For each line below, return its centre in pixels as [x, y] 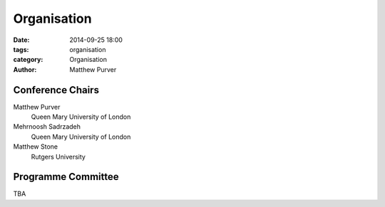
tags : [21, 49]
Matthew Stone [36, 147]
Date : [21, 40]
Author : [25, 69]
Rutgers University [58, 156]
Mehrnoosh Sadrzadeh [47, 127]
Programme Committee [66, 177]
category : [28, 60]
